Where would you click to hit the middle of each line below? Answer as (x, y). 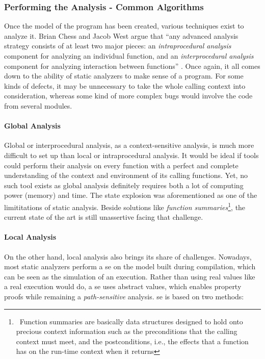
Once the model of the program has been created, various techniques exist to (124, 26)
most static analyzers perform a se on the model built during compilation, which (130, 266)
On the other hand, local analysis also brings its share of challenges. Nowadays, (128, 256)
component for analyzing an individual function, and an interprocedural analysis (129, 56)
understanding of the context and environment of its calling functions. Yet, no (126, 175)
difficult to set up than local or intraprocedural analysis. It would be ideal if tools (131, 155)
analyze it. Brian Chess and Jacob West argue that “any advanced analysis (121, 35)
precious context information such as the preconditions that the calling (127, 331)
